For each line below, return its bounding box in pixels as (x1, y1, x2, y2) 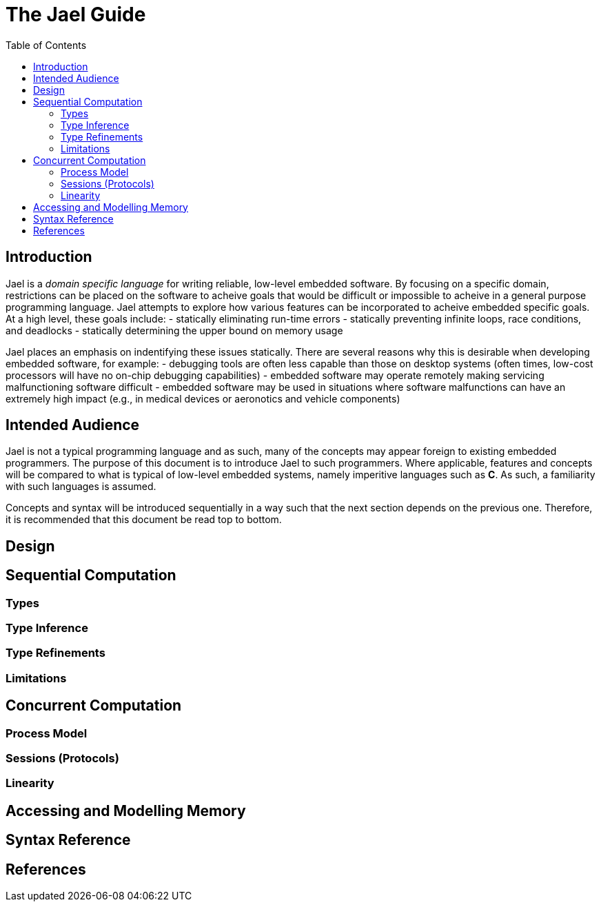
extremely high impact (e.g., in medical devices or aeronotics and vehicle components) (6, 392, 400, 405)
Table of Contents (6, 39, 87, 51)
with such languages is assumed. (6, 480, 156, 493)
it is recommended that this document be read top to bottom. (6, 513, 282, 526)
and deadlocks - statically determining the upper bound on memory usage (6, 324, 343, 336)
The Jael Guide (6, 3, 146, 26)
